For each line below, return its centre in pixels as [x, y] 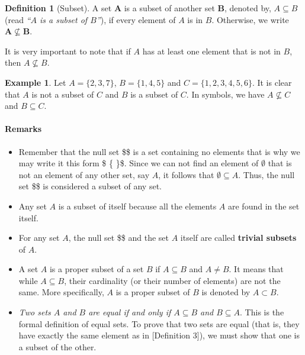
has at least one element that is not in [211, 51]
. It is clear [272, 82]
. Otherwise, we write [250, 19]
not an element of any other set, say [84, 174]
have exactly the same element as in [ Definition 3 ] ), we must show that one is [159, 335]
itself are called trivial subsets [238, 238]
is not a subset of [63, 94]
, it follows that [186, 174]
